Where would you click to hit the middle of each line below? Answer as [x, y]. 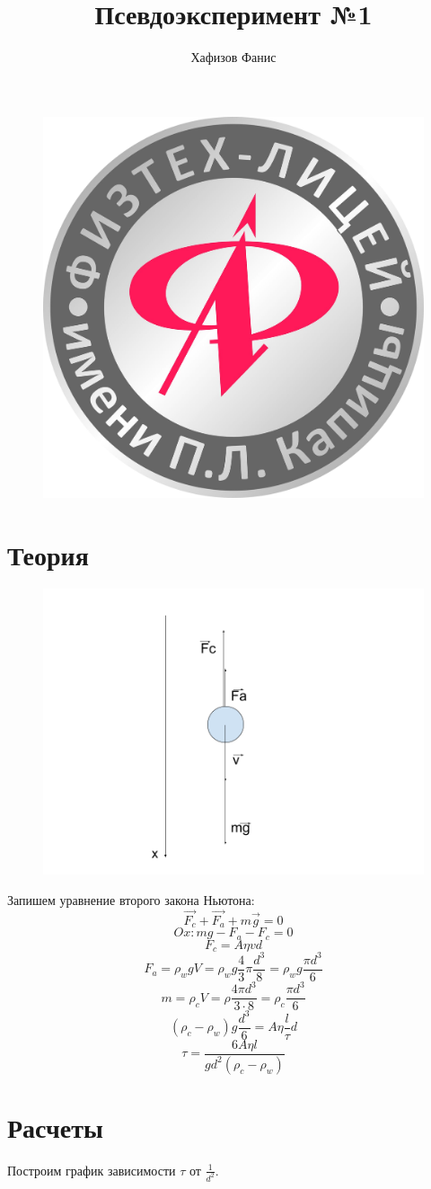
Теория [48, 554]
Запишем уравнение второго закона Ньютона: [131, 900]
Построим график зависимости [92, 1170]
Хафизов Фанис [233, 57]
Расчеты [55, 1127]
